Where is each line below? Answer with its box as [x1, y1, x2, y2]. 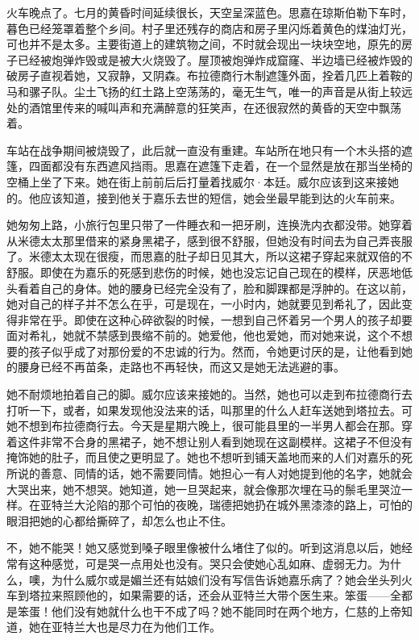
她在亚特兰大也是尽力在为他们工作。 [28, 618, 221, 635]
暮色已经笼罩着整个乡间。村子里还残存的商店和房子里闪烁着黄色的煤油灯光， [6, 19, 413, 36]
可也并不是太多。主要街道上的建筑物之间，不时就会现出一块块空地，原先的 [6, 36, 401, 52]
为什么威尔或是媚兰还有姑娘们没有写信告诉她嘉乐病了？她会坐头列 [51, 571, 401, 588]
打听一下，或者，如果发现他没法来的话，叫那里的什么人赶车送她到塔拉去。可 [6, 401, 413, 418]
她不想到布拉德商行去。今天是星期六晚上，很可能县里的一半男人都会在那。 [6, 417, 401, 434]
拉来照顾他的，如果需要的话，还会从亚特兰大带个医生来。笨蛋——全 [39, 587, 401, 604]
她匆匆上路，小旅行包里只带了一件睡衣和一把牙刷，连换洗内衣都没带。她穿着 [6, 216, 413, 233]
